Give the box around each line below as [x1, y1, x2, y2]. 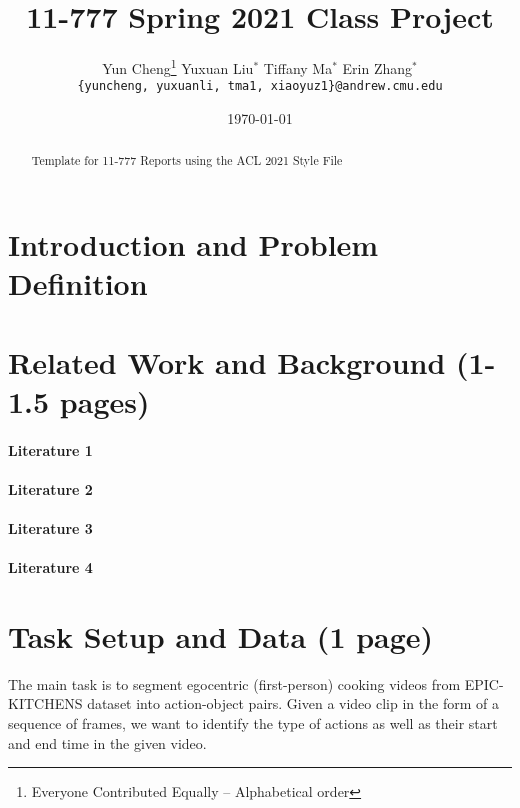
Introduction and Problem [8, 224, 379, 265]
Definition [8, 263, 148, 304]
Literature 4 [8, 557, 93, 578]
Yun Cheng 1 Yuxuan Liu [102, 55, 254, 78]
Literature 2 [8, 478, 93, 499]
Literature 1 [8, 439, 93, 460]
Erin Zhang [342, 57, 413, 78]
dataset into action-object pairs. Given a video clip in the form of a [87, 693, 499, 714]
